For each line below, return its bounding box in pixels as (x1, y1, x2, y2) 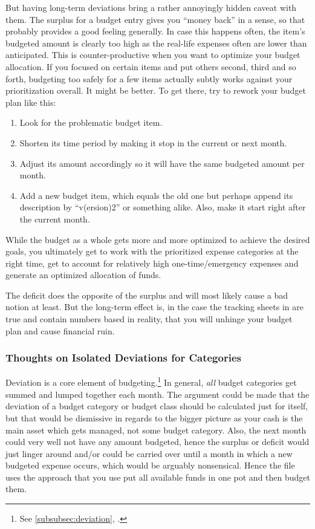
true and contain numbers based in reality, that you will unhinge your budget (5, 313, 293, 325)
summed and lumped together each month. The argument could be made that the (5, 388, 310, 400)
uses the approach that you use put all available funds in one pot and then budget (5, 470, 310, 483)
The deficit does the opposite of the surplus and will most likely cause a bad (5, 288, 288, 301)
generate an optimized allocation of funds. (5, 268, 161, 281)
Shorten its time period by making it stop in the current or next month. (19, 136, 287, 149)
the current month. (19, 212, 90, 225)
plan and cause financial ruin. (5, 324, 115, 337)
